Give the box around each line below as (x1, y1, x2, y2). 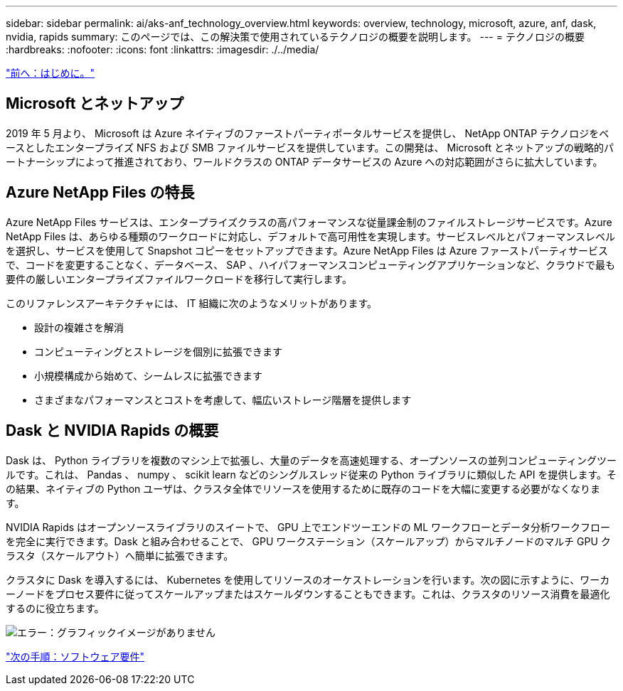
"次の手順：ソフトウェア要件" (6, 650, 145, 663)
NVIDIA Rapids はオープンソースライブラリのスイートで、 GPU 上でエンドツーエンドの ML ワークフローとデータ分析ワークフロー (6, 520, 611, 533)
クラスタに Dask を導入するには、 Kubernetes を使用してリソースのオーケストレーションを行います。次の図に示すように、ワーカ (6, 573, 610, 586)
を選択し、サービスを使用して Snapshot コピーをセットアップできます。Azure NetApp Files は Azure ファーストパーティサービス (6, 244, 608, 257)
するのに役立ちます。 (6, 601, 105, 614)
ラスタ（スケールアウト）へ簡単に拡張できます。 (6, 549, 234, 562)
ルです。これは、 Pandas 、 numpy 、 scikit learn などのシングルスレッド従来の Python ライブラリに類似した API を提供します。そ (6, 468, 617, 481)
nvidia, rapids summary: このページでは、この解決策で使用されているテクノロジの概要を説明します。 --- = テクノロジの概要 (6, 31, 585, 43)
